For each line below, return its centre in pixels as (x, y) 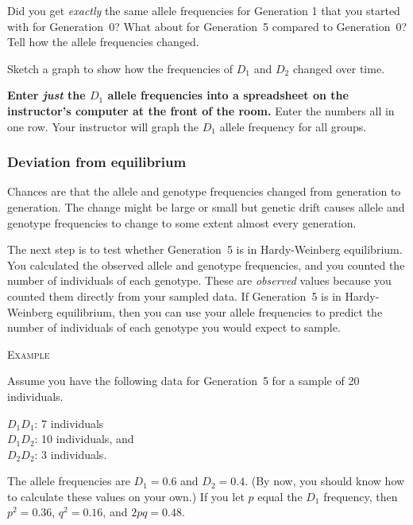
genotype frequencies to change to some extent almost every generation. (182, 222)
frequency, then (361, 496)
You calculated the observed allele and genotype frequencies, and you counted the (206, 264)
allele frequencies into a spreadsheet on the (228, 95)
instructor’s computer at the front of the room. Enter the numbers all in (201, 110)
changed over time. (339, 68)
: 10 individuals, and (84, 439)
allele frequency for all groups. (293, 126)
